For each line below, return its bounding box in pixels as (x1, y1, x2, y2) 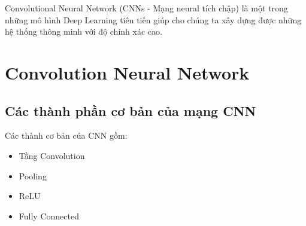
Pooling (19, 169, 47, 182)
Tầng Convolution (19, 149, 85, 161)
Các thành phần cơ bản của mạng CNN (5, 101, 256, 120)
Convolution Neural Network (5, 60, 250, 84)
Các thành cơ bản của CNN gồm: (5, 129, 128, 142)
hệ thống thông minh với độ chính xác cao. (5, 25, 162, 38)
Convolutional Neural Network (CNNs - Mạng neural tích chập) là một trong (5, 2, 288, 14)
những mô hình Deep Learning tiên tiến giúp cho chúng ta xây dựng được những (5, 13, 302, 26)
